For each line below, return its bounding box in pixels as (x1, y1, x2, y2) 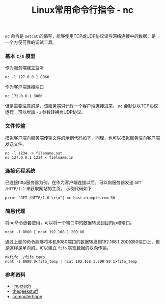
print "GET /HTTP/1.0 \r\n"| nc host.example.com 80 (5, 195, 115, 201)
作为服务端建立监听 (5, 65, 44, 71)
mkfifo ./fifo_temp (5, 255, 45, 260)
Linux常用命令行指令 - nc (31, 4, 134, 16)
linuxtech (12, 283, 31, 289)
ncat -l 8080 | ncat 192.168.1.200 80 (5, 230, 84, 235)
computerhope (12, 293, 43, 299)
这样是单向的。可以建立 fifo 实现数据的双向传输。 (9, 245, 111, 251)
